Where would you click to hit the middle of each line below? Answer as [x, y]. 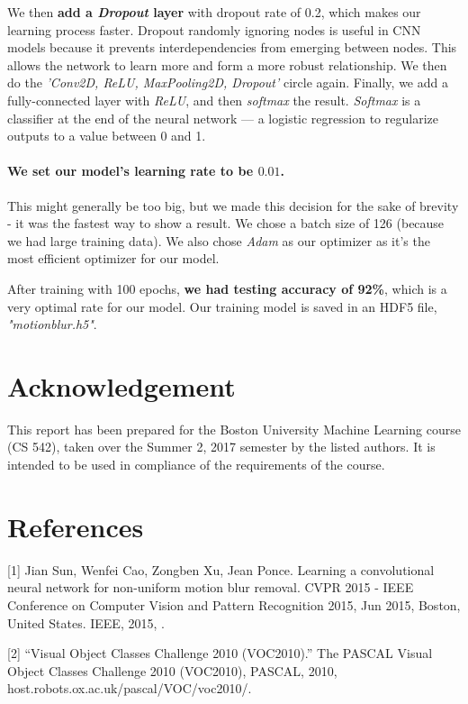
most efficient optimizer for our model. [113, 258]
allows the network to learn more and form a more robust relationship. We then [227, 64]
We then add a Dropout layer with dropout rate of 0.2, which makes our [214, 12]
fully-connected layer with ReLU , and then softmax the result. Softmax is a [214, 100]
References [76, 526]
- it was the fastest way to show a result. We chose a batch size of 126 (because [226, 223]
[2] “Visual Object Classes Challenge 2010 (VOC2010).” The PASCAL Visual [220, 653]
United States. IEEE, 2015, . [86, 622]
